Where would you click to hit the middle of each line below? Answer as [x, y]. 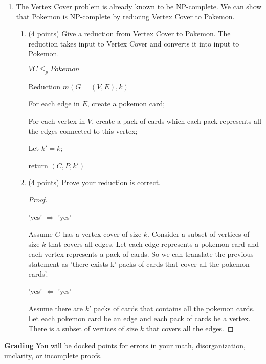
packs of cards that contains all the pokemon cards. [174, 308]
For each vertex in [57, 120]
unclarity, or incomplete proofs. [53, 356]
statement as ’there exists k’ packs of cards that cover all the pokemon [139, 264]
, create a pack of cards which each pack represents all [176, 120]
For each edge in [54, 104]
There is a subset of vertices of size [83, 328]
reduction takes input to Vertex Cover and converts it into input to [134, 43]
